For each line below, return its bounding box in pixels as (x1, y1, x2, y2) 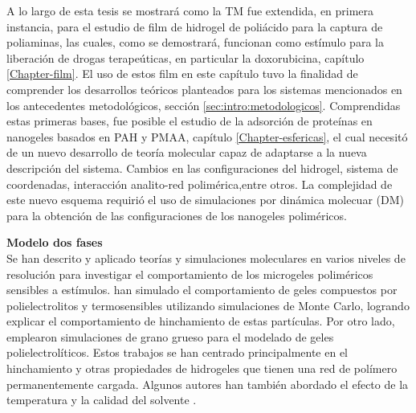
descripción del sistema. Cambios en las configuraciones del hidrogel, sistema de (6, 159, 398, 176)
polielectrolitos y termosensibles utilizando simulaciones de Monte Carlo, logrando (6, 296, 410, 313)
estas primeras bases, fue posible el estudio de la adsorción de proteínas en (6, 112, 373, 129)
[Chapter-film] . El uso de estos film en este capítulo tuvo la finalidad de (6, 65, 358, 82)
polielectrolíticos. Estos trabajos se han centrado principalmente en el (6, 344, 349, 361)
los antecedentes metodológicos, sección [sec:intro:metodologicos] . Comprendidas (6, 96, 401, 113)
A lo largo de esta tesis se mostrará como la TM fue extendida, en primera (6, 2, 374, 18)
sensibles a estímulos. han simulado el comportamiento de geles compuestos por (6, 281, 398, 298)
